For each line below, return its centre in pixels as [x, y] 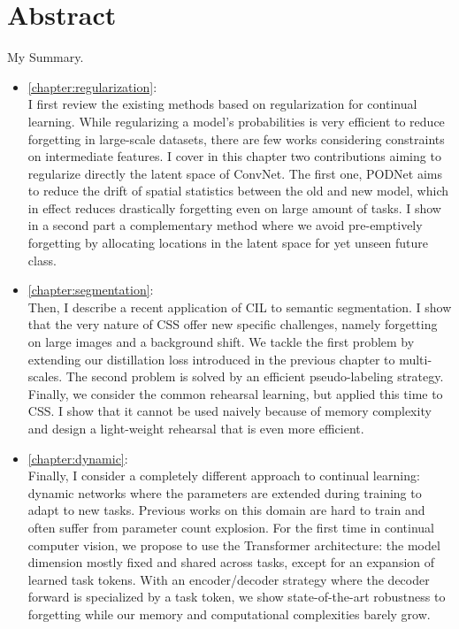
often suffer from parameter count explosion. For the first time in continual [231, 527]
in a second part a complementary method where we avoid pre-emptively [225, 225]
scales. [45, 376]
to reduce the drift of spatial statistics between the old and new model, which [238, 191]
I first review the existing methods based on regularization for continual [222, 104]
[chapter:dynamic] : [78, 458]
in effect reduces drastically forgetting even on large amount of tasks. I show [234, 207]
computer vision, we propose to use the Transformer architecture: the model [234, 545]
